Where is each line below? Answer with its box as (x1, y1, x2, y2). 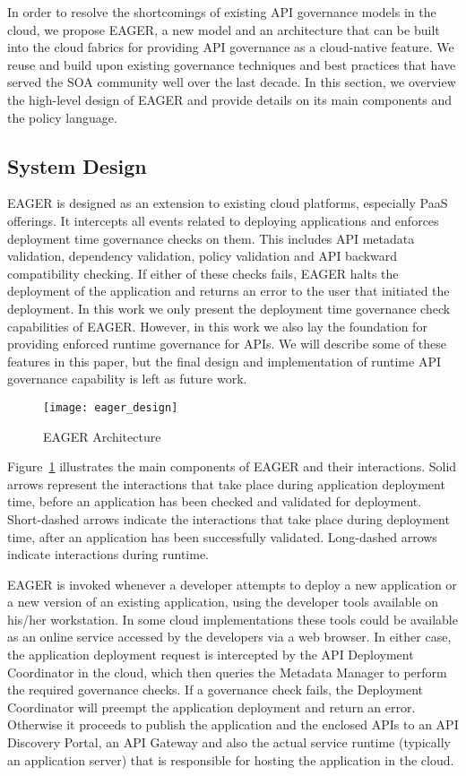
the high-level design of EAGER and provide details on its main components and (7, 90, 453, 108)
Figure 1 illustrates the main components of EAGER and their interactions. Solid (7, 457, 457, 476)
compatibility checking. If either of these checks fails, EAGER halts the (7, 263, 399, 282)
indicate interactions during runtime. (7, 545, 210, 564)
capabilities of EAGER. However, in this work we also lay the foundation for (7, 316, 427, 335)
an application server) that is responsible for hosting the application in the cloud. (7, 750, 454, 769)
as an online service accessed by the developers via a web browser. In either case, (7, 627, 452, 646)
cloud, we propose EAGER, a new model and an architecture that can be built (7, 20, 440, 39)
